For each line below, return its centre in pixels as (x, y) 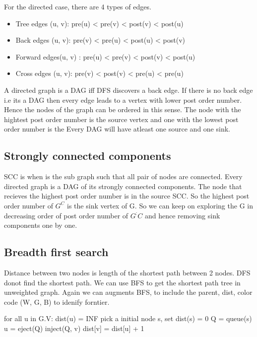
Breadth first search (56, 252)
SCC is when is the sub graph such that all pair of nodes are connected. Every (123, 176)
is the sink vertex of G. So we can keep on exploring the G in (160, 205)
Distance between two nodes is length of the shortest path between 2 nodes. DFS (127, 272)
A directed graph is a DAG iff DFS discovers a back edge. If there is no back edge (128, 90)
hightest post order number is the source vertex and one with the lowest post (121, 119)
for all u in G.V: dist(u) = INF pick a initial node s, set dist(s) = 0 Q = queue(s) (128, 318)
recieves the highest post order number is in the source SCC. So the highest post (127, 196)
